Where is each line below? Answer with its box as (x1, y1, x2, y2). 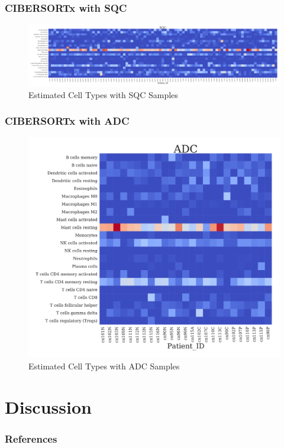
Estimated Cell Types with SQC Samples (28, 88, 178, 100)
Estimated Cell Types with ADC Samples (28, 360, 180, 372)
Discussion (5, 394, 92, 418)
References (5, 431, 57, 446)
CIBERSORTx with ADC (5, 113, 130, 128)
